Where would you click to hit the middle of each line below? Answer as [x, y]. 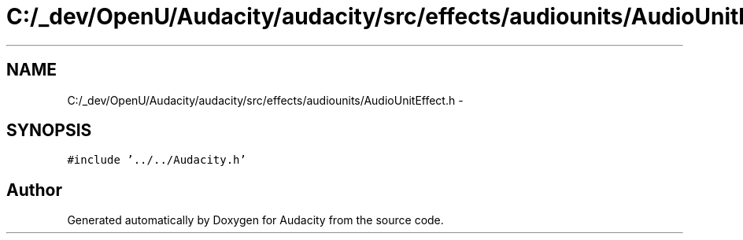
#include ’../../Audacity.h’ [157, 160]
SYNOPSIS [49, 131]
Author [34, 190]
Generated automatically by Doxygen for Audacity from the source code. [255, 220]
